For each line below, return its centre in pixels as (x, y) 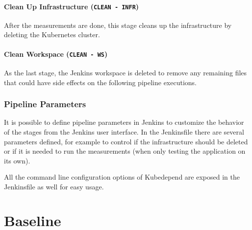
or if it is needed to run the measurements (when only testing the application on (125, 151)
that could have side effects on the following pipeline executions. (100, 82)
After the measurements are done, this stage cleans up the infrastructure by (118, 25)
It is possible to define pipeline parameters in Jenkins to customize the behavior (124, 122)
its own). (17, 160)
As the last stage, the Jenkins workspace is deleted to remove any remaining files (126, 72)
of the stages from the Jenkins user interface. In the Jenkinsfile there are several (124, 131)
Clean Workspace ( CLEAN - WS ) (56, 54)
